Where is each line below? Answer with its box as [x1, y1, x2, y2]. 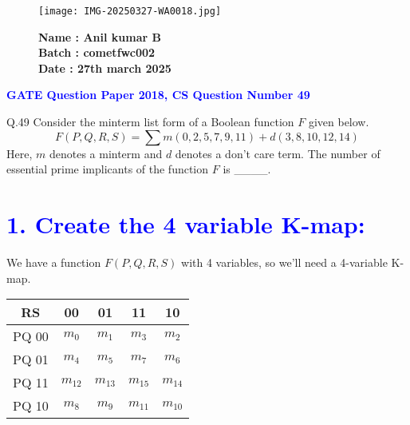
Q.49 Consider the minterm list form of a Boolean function [6, 113, 294, 130]
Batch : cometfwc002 [38, 44, 156, 61]
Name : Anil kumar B [38, 28, 161, 45]
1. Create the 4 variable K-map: [6, 208, 365, 240]
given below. [308, 113, 369, 130]
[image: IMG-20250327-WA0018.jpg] [38, 6, 222, 17]
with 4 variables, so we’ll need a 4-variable [181, 253, 388, 270]
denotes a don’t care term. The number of [175, 145, 380, 161]
